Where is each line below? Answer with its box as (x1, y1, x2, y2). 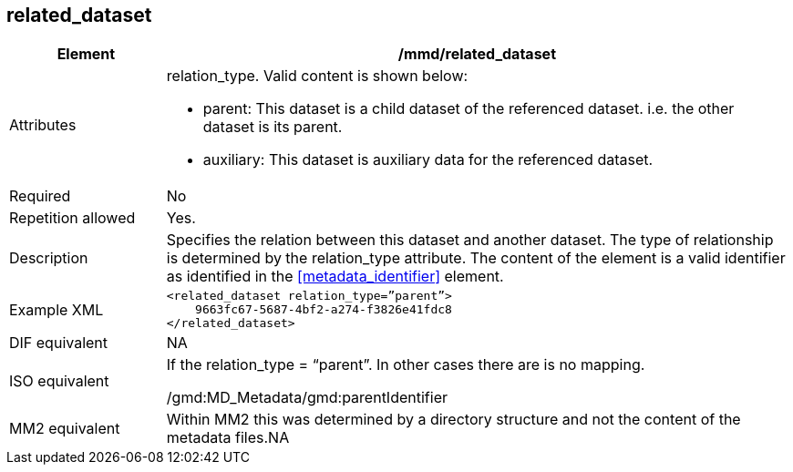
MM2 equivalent (9, 419, 120, 438)
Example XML (9, 300, 104, 319)
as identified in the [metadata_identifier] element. (166, 267, 504, 286)
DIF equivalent (9, 333, 108, 353)
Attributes (9, 116, 77, 135)
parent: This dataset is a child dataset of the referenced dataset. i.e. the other (202, 99, 735, 118)
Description (9, 249, 88, 268)
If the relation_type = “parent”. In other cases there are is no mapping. (166, 355, 645, 375)
